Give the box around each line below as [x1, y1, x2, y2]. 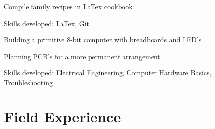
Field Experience [4, 106, 121, 126]
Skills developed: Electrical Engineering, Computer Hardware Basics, [4, 67, 212, 78]
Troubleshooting [4, 77, 53, 87]
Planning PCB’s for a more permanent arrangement [4, 51, 160, 61]
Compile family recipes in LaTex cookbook [4, 1, 133, 11]
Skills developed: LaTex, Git [4, 18, 90, 28]
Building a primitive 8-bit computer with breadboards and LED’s [4, 34, 202, 45]
